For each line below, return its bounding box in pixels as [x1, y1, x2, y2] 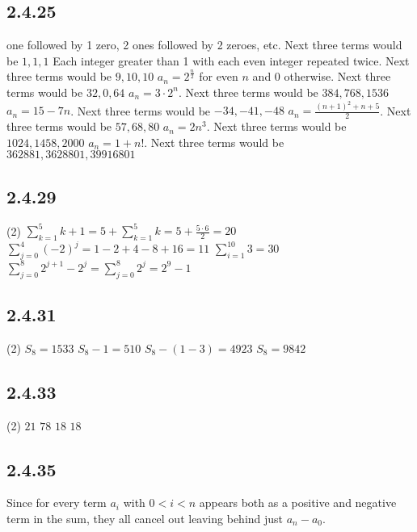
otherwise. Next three [284, 68, 391, 85]
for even [199, 68, 238, 85]
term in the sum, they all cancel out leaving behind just [6, 509, 284, 526]
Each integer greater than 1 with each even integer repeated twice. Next [53, 52, 410, 69]
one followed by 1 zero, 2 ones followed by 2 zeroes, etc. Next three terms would [6, 36, 402, 53]
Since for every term [6, 494, 107, 511]
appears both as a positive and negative [199, 494, 397, 511]
